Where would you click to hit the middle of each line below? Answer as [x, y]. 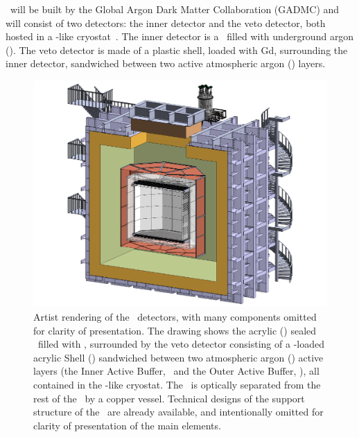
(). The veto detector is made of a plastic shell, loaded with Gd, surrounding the [177, 50]
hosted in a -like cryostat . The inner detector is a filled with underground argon [180, 36]
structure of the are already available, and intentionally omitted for [178, 412]
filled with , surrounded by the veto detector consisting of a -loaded [181, 344]
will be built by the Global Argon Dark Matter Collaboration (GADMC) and [175, 9]
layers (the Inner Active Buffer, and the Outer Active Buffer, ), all [176, 371]
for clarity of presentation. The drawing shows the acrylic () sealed [175, 330]
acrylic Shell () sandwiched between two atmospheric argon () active [178, 357]
